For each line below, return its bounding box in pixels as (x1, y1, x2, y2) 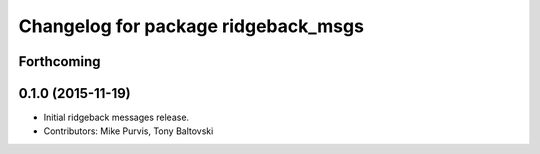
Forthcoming (18, 53, 101, 70)
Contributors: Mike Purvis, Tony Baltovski (43, 125, 214, 137)
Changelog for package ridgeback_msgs (18, 15, 365, 37)
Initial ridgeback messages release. (43, 111, 190, 124)
